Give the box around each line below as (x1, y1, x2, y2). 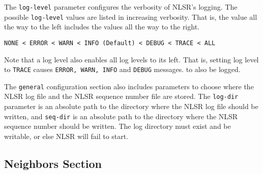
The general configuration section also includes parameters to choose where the (4, 81, 254, 91)
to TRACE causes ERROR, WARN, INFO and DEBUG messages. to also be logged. (4, 64, 241, 75)
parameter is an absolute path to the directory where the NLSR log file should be (4, 101, 258, 112)
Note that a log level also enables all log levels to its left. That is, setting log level (4, 54, 259, 64)
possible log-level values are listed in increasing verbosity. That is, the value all (4, 11, 257, 22)
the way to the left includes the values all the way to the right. (4, 21, 199, 32)
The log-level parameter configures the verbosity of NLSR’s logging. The (4, 2, 238, 12)
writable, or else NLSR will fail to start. (4, 130, 129, 141)
